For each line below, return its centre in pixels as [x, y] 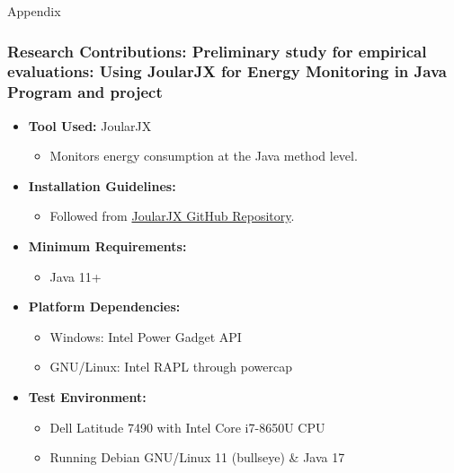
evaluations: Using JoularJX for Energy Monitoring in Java [227, 71]
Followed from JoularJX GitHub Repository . [172, 216]
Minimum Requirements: [107, 246]
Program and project [85, 92]
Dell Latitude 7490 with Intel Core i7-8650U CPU [187, 427]
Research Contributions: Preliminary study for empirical [217, 51]
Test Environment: [87, 397]
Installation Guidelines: [102, 185]
